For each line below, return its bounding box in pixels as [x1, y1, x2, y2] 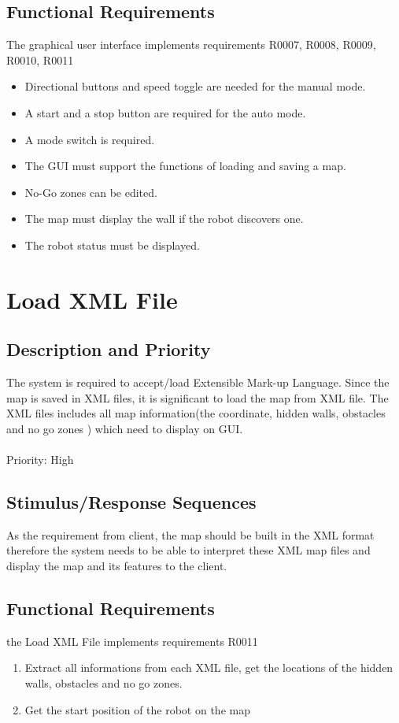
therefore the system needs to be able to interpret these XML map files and [6, 542, 371, 558]
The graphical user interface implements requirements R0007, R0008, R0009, [6, 36, 376, 53]
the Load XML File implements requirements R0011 [6, 632, 258, 649]
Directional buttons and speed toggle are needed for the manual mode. [24, 78, 366, 95]
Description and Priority [6, 337, 211, 361]
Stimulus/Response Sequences [6, 490, 257, 514]
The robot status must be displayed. [24, 236, 200, 253]
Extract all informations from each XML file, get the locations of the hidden [24, 659, 393, 676]
